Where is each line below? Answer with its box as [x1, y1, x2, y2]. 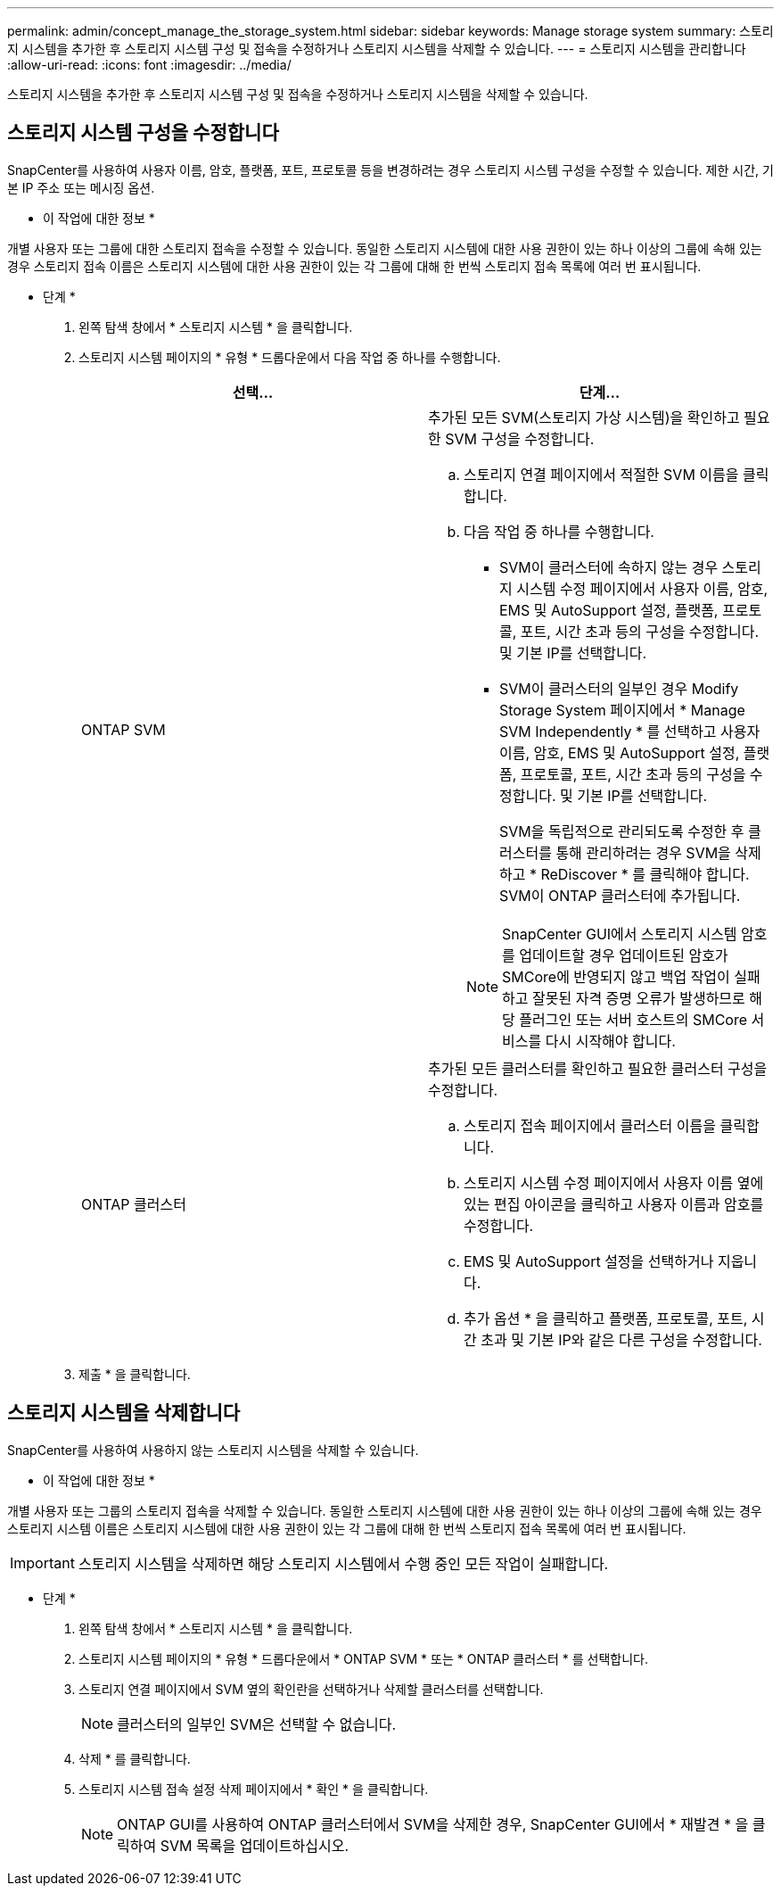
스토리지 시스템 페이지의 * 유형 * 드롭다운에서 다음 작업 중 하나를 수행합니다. [78, 349, 501, 365]
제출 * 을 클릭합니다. [78, 1366, 191, 1382]
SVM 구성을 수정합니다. [445, 429, 595, 448]
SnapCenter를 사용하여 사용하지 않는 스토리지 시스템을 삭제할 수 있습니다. [7, 1442, 419, 1458]
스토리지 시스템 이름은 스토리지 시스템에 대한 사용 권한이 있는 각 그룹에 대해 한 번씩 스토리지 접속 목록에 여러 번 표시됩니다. [7, 1520, 686, 1536]
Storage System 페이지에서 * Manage [499, 700, 745, 719]
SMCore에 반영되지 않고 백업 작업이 [502, 967, 730, 986]
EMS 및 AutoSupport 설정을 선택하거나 [464, 1252, 714, 1270]
